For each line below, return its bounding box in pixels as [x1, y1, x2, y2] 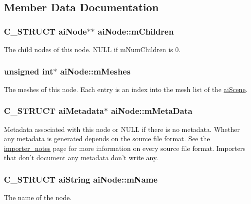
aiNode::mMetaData [111, 105, 193, 117]
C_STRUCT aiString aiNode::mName [4, 173, 158, 185]
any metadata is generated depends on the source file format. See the [4, 133, 210, 144]
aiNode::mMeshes [60, 65, 131, 77]
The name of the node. [4, 192, 72, 203]
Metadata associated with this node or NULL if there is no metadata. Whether [4, 124, 240, 134]
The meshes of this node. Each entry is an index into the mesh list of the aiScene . [4, 84, 248, 94]
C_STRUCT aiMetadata [4, 105, 104, 117]
